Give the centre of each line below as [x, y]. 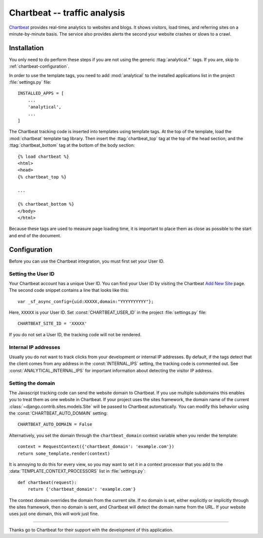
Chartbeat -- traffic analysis [67, 13]
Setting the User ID [32, 274]
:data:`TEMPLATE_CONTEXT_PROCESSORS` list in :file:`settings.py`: [77, 471]
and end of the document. [35, 235]
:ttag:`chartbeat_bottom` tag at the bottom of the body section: [72, 145]
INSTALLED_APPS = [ [41, 93]
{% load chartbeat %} [43, 156]
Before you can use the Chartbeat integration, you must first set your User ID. [87, 261]
